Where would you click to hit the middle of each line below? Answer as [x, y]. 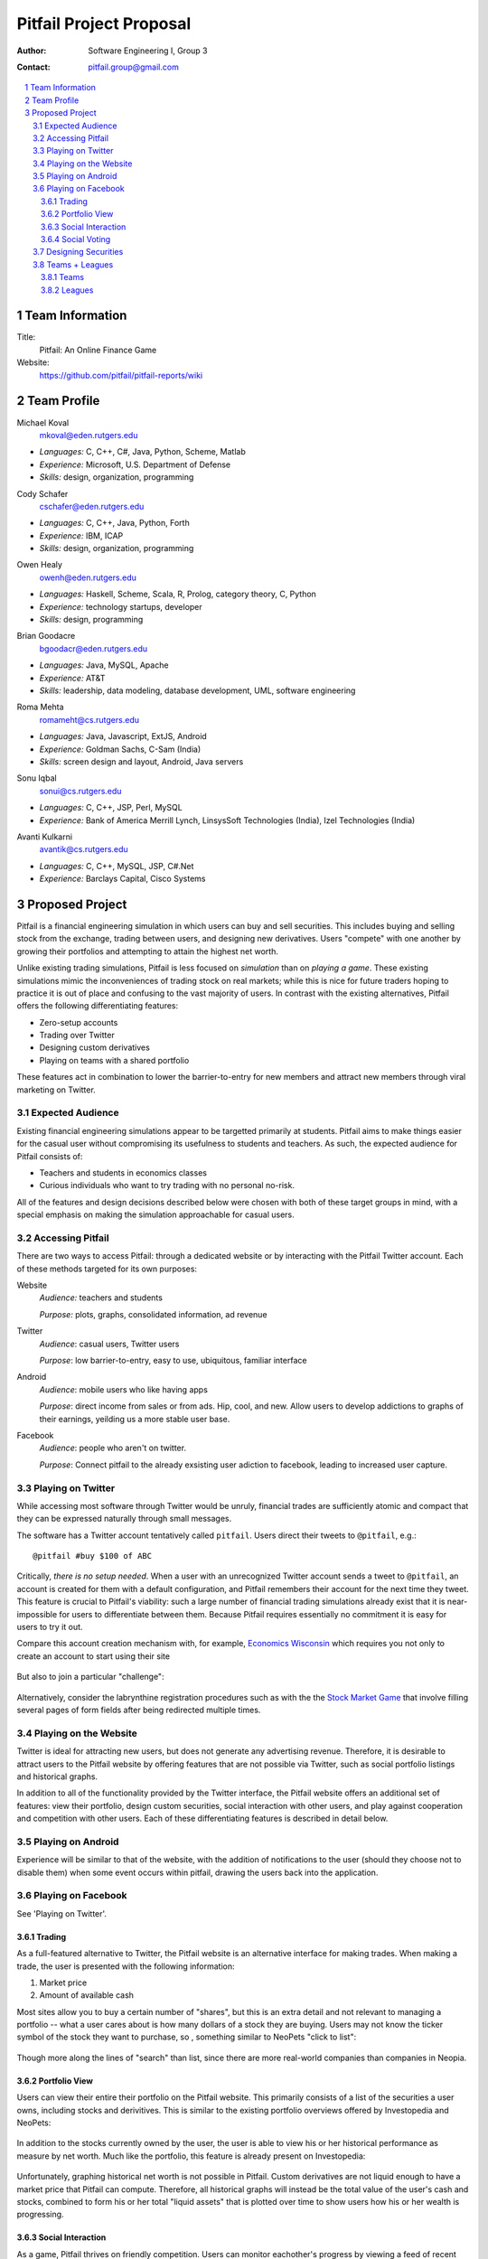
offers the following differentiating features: [98, 1006]
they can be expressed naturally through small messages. [124, 1519]
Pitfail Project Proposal [104, 23]
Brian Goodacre [46, 636]
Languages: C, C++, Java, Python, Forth [114, 523]
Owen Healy [40, 565]
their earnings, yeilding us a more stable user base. [135, 1419]
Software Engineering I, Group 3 [148, 51]
